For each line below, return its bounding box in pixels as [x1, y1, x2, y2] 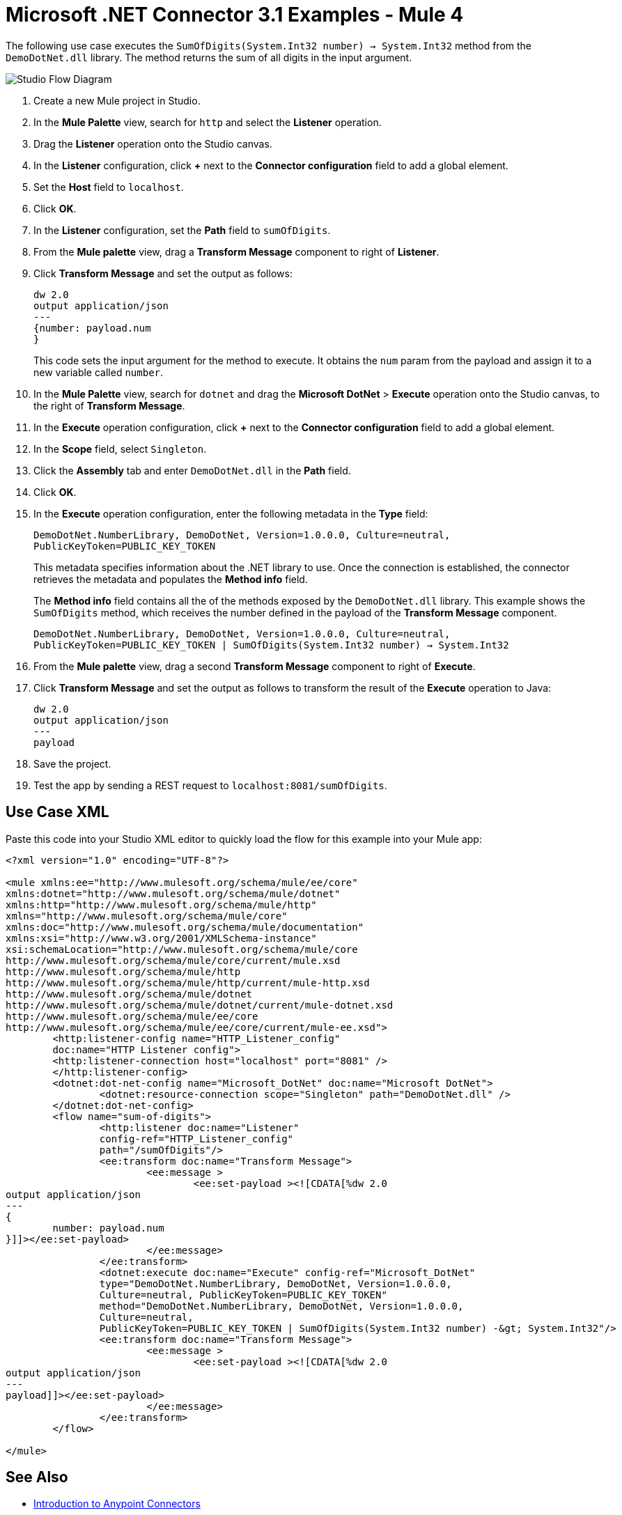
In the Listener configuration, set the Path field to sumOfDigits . [33, 224, 331, 236]
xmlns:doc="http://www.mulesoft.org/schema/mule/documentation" [6, 921, 364, 933]
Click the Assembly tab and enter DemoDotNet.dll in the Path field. [33, 464, 351, 476]
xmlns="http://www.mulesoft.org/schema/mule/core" [6, 910, 288, 922]
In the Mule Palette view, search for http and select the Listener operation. [33, 116, 382, 128]
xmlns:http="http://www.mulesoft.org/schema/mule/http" [6, 899, 317, 910]
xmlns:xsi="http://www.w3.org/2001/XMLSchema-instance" [6, 932, 317, 944]
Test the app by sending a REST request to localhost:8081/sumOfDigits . [33, 779, 387, 791]
